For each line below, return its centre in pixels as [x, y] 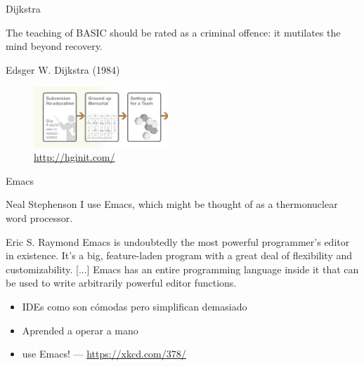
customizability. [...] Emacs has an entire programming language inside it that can [182, 269]
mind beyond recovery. [54, 46]
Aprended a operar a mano [80, 330]
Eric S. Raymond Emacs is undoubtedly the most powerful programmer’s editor [178, 241]
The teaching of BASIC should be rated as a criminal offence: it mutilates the [173, 32]
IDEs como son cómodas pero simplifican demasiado [135, 306]
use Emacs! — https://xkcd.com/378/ [104, 354]
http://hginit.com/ [74, 157]
